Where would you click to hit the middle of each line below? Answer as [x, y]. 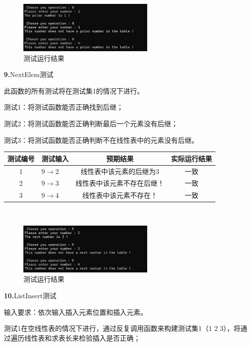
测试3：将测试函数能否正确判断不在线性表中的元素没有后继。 [101, 140]
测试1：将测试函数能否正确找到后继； [64, 107]
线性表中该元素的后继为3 [120, 171]
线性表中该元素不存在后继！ [120, 183]
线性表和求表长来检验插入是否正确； [82, 337]
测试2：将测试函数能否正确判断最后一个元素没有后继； [91, 123]
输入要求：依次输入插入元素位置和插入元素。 [76, 312]
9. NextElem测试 [29, 74]
